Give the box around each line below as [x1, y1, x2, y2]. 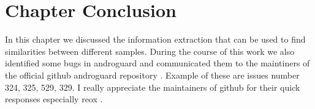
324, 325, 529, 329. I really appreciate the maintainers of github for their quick [5, 80, 300, 93]
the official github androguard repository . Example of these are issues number [5, 68, 300, 81]
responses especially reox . [5, 93, 103, 105]
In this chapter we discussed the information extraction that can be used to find [5, 33, 306, 46]
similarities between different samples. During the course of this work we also [5, 44, 295, 57]
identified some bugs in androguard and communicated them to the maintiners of [5, 57, 310, 69]
